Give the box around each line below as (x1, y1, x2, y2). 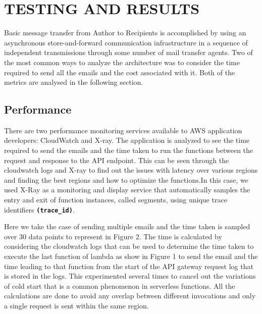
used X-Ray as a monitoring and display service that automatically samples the (4, 184, 250, 195)
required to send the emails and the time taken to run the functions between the (4, 145, 253, 155)
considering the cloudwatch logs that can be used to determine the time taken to (4, 241, 254, 251)
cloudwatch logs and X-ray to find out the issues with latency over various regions (4, 165, 258, 175)
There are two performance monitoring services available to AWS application (4, 125, 242, 135)
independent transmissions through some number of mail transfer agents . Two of (4, 47, 253, 58)
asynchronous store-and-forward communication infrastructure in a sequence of (4, 37, 248, 47)
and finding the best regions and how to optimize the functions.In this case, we (4, 174, 248, 185)
